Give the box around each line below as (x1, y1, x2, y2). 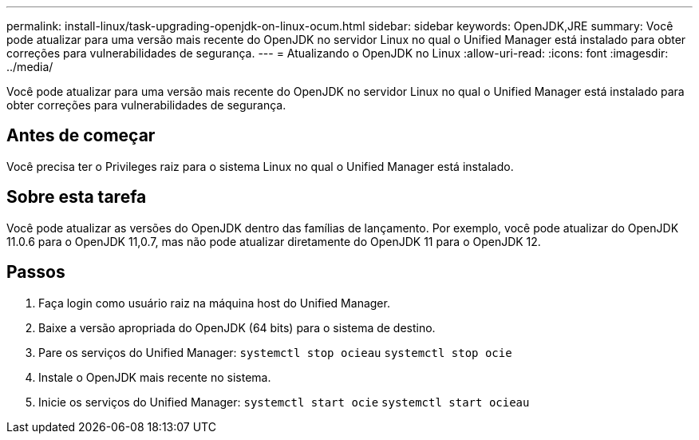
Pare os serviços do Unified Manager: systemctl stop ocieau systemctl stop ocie (38, 345, 512, 359)
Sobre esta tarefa (6, 187, 147, 208)
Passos (6, 262, 65, 283)
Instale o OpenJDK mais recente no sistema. (38, 370, 271, 384)
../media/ (6, 60, 53, 73)
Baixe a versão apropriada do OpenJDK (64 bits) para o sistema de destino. (38, 320, 436, 335)
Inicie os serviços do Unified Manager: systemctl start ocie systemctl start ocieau (38, 394, 530, 409)
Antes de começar (6, 125, 156, 146)
